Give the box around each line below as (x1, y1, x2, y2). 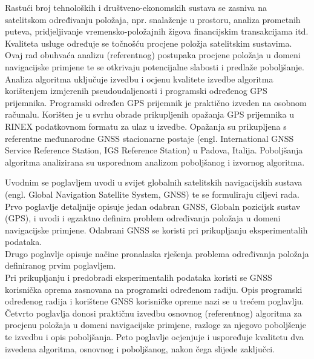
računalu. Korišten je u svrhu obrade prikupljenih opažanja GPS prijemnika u (5, 108, 294, 121)
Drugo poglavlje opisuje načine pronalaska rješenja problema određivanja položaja (5, 247, 309, 260)
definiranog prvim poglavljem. (5, 259, 116, 272)
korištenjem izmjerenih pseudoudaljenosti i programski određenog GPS (5, 84, 267, 97)
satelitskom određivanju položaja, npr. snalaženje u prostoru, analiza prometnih (5, 13, 301, 25)
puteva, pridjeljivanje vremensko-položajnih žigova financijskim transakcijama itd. (5, 25, 309, 38)
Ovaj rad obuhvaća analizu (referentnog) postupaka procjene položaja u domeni (5, 49, 301, 61)
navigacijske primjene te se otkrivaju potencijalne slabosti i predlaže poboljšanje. (5, 60, 304, 73)
